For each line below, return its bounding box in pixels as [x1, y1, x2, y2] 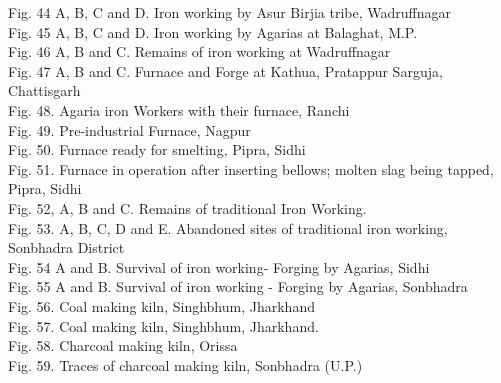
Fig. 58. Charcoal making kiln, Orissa [8, 335, 238, 356]
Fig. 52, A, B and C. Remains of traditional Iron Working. [8, 197, 367, 218]
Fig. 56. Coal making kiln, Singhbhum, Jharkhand [8, 295, 315, 316]
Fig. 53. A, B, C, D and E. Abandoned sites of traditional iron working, [8, 217, 448, 238]
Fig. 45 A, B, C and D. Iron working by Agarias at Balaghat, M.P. [8, 21, 418, 42]
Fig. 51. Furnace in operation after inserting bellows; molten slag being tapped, [8, 158, 494, 179]
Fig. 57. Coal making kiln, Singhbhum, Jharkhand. [8, 315, 319, 336]
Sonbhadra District [8, 237, 125, 258]
